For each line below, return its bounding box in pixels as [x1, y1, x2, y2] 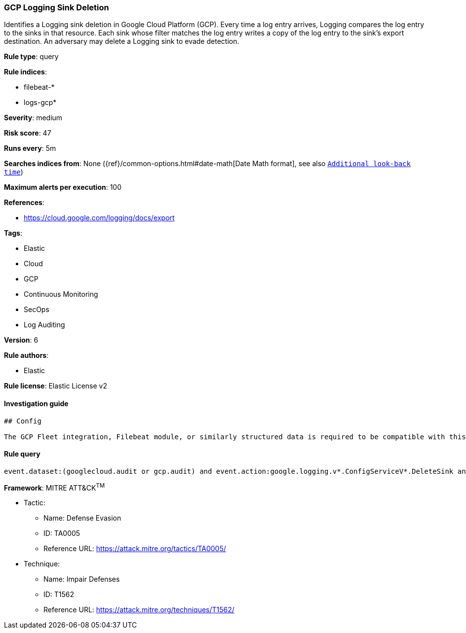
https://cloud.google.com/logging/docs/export [24, 213, 175, 222]
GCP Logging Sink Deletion [4, 2, 109, 12]
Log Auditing [24, 320, 65, 329]
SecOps [24, 305, 49, 314]
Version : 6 [4, 336, 39, 345]
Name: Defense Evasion [43, 514, 121, 523]
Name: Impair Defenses [43, 575, 120, 584]
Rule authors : [4, 351, 49, 360]
